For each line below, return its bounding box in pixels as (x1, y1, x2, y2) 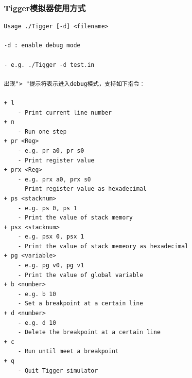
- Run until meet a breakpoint (17, 348, 119, 355)
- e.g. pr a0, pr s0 (17, 147, 84, 154)
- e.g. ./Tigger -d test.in (4, 61, 95, 68)
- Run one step (17, 128, 67, 135)
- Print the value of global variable (17, 271, 143, 279)
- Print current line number (17, 109, 112, 116)
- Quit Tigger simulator (17, 367, 98, 374)
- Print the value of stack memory (17, 214, 133, 221)
